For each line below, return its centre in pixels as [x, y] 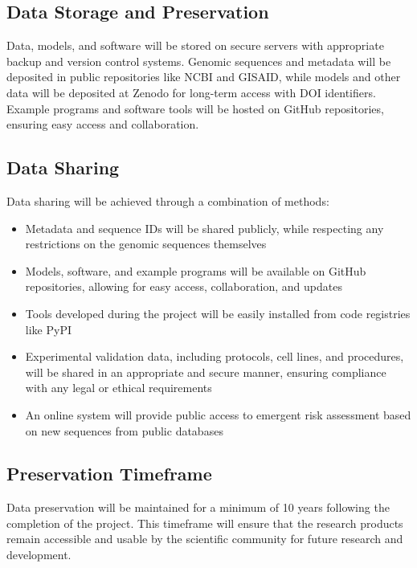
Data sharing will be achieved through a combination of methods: [168, 200]
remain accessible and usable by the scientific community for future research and [205, 539]
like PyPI [48, 329]
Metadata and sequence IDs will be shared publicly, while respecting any [204, 228]
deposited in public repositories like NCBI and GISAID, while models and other [204, 77]
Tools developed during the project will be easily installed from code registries [218, 313]
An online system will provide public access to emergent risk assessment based [218, 414]
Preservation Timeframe [109, 474]
